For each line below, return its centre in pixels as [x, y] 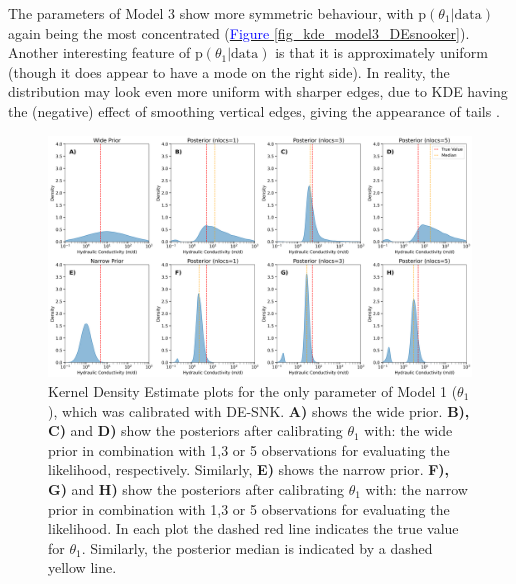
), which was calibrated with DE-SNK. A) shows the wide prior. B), [259, 410]
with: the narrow [416, 488]
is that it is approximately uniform [381, 52]
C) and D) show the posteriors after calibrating [195, 430]
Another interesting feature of [99, 52]
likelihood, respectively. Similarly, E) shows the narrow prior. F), [249, 469]
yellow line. [82, 567]
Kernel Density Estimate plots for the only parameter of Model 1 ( [253, 390]
